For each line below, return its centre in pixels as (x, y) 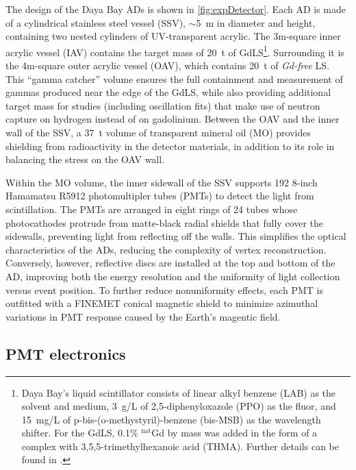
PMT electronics (66, 353)
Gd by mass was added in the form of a (234, 433)
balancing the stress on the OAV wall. (85, 159)
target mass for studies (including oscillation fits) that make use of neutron (163, 105)
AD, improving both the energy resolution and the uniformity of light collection (173, 276)
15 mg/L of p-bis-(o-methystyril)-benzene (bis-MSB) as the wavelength (171, 419)
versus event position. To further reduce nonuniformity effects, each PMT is (164, 289)
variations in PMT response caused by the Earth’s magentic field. (143, 316)
